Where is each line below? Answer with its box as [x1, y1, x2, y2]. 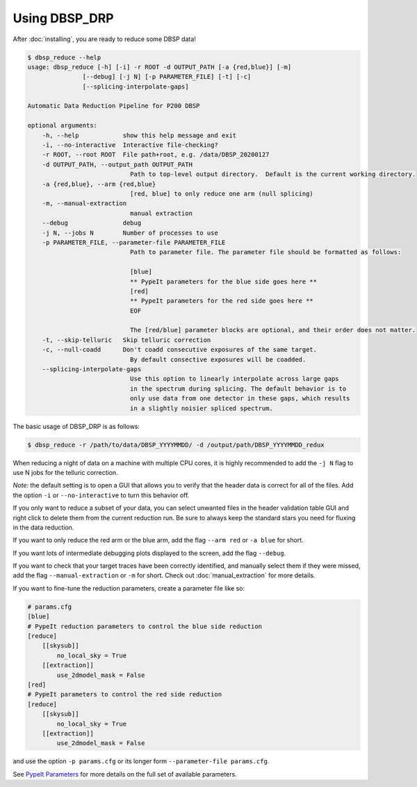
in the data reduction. [13, 523, 74, 531]
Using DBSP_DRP [13, 10, 114, 26]
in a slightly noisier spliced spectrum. [129, 404, 274, 412]
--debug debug [42, 219, 142, 227]
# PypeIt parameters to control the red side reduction [27, 690, 222, 699]
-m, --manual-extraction [42, 199, 127, 208]
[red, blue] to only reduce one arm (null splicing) [129, 190, 314, 198]
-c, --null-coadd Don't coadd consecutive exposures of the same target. [42, 345, 318, 354]
